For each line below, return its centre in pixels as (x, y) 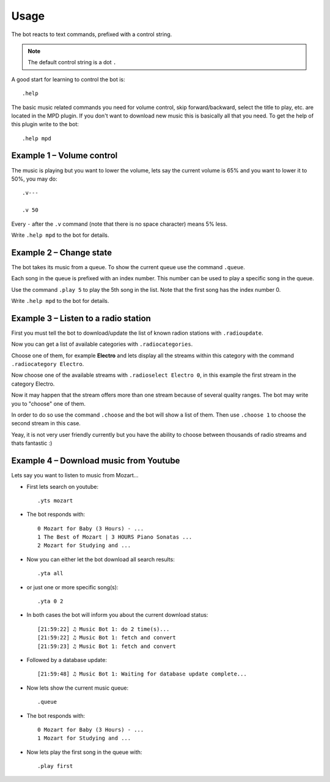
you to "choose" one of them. (48, 403)
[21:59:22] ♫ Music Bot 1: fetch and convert (107, 638)
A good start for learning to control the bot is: (68, 79)
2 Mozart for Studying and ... (84, 546)
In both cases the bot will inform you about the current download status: (117, 615)
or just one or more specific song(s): (72, 587)
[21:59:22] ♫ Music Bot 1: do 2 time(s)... (104, 629)
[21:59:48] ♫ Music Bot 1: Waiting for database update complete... (142, 674)
